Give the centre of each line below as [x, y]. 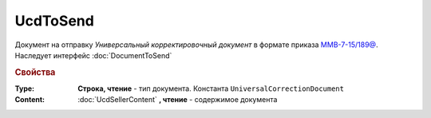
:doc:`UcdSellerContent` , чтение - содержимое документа [178, 100]
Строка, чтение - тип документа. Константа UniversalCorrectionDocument [211, 88]
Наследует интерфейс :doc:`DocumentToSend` [93, 55]
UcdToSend [55, 21]
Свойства [35, 72]
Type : [25, 88]
